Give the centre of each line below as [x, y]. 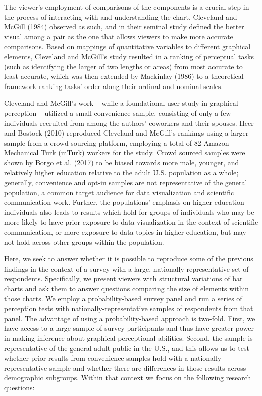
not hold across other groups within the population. [84, 241]
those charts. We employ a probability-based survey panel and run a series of [123, 298]
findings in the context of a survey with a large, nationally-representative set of [126, 268]
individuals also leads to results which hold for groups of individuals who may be [129, 212]
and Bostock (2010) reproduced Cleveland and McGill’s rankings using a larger [126, 133]
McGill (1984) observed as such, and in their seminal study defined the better [124, 27]
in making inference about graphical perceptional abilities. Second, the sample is [128, 338]
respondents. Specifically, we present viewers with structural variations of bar [123, 278]
